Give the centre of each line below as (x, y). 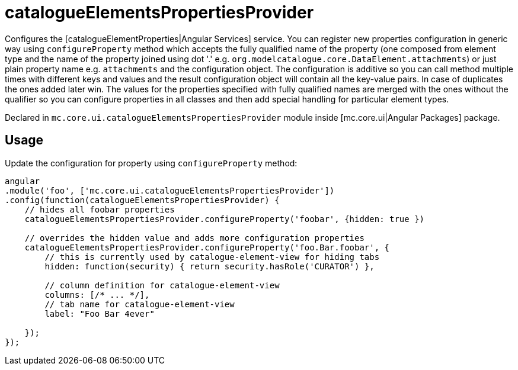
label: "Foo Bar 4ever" (100, 313)
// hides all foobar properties (100, 209)
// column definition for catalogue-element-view (162, 285)
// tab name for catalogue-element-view (140, 304)
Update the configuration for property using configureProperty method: (151, 163)
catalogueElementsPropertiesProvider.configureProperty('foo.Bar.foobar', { (207, 247)
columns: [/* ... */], (97, 295)
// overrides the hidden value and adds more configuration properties (194, 238)
